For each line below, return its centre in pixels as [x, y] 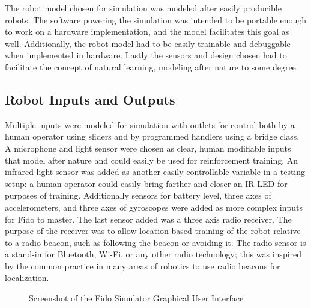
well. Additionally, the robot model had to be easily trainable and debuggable [148, 43]
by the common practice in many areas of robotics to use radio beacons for [143, 266]
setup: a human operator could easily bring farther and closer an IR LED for [146, 183]
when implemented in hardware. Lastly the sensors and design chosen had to [146, 55]
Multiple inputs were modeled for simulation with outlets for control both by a [150, 124]
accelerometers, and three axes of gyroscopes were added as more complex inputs [154, 207]
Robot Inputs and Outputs [90, 99]
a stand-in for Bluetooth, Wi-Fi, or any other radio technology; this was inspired [153, 254]
